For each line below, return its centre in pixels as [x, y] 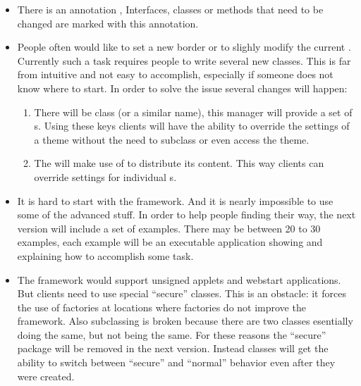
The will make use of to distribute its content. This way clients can [179, 163]
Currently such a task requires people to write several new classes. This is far [184, 60]
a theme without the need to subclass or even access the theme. [172, 139]
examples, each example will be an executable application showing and [170, 242]
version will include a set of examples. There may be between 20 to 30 [169, 228]
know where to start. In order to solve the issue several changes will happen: [182, 88]
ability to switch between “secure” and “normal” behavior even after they [176, 362]
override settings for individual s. [105, 176]
